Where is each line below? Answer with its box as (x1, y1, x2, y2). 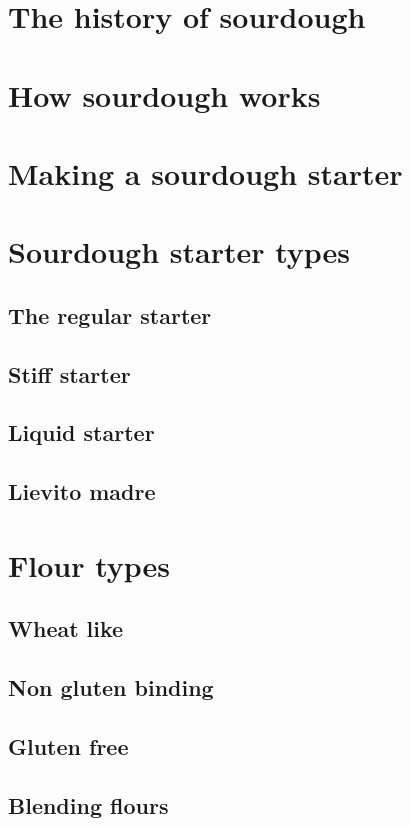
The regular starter (8, 299, 212, 330)
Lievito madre (8, 476, 156, 507)
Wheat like (8, 613, 124, 644)
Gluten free (8, 730, 129, 761)
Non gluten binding (8, 672, 214, 703)
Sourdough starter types (8, 231, 351, 272)
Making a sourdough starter (8, 152, 403, 193)
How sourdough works (8, 74, 321, 115)
